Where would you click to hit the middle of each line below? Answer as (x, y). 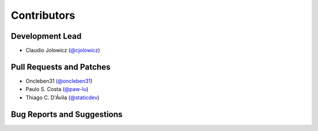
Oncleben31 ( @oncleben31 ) (59, 81)
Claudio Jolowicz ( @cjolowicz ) (63, 51)
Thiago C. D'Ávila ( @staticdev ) (62, 98)
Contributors (43, 15)
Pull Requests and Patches (61, 67)
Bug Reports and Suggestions (67, 114)
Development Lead (46, 36)
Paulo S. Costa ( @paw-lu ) (57, 89)
